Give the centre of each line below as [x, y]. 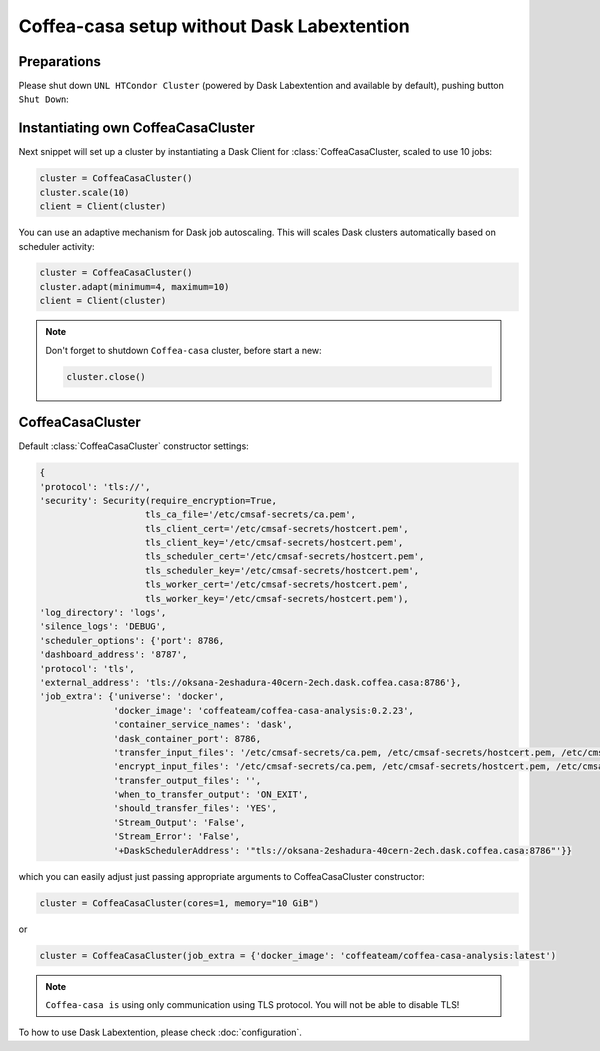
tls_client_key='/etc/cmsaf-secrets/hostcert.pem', [274, 543]
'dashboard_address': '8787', [113, 654]
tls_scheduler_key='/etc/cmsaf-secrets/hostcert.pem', [282, 570]
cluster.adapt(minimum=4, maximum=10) [134, 286]
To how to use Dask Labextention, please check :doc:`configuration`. [160, 1032]
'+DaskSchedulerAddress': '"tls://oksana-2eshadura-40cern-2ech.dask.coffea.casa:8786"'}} [342, 850]
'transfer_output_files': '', [187, 780]
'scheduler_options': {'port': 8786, [132, 640]
